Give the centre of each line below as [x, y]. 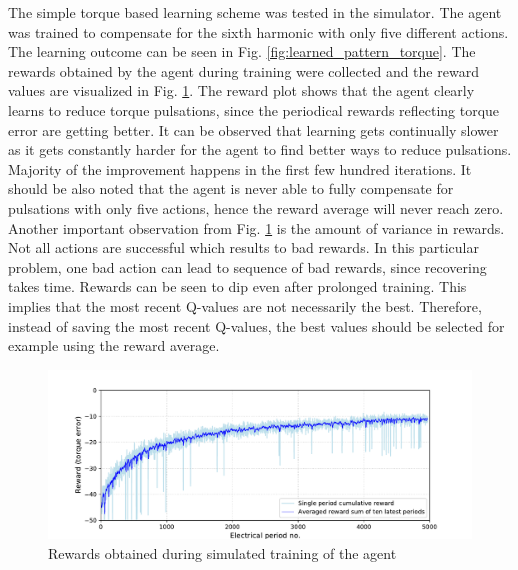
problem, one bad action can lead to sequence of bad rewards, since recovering [247, 266]
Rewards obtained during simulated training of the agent [222, 552]
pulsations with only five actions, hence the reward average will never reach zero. [256, 207]
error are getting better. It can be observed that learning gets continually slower [253, 129]
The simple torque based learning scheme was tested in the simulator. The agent [255, 12]
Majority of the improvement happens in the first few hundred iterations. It [240, 168]
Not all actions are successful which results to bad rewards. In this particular [244, 247]
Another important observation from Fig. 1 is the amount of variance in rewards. [256, 227]
